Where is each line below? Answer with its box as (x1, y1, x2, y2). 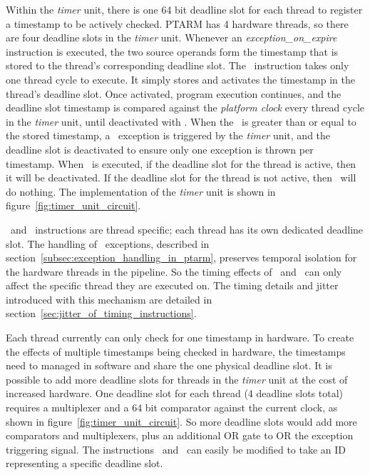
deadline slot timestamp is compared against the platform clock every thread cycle (6, 100, 364, 115)
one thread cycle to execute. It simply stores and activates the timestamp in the (6, 71, 355, 86)
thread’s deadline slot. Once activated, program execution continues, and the (6, 86, 341, 101)
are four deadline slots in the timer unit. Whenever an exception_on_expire (6, 30, 337, 45)
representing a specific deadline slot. (6, 456, 163, 471)
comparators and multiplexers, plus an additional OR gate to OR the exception (6, 428, 354, 443)
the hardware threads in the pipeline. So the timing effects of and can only (6, 264, 342, 279)
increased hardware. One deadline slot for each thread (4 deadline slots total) (6, 386, 344, 401)
